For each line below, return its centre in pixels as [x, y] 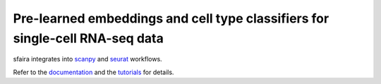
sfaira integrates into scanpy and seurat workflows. [87, 59]
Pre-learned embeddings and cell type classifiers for [171, 18]
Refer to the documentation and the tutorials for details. [93, 72]
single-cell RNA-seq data [88, 38]
